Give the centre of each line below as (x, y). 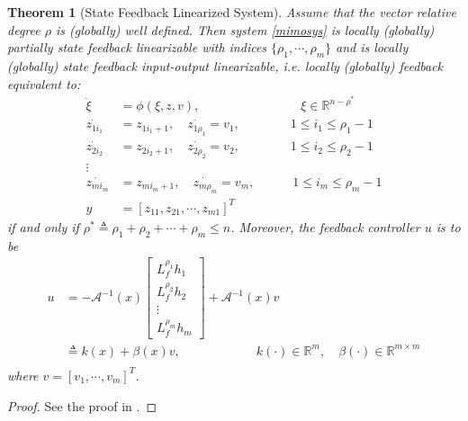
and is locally (372, 47)
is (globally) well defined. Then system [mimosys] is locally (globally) (245, 29)
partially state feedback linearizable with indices (137, 47)
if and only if (43, 226)
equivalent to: (44, 83)
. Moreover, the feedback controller (325, 226)
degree (24, 29)
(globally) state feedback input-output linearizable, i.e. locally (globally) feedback (225, 65)
